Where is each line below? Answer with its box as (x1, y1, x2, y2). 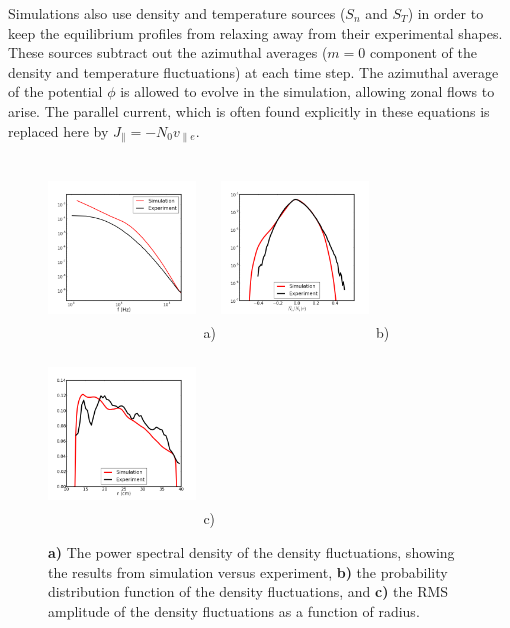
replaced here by (8, 120, 109, 141)
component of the (369, 42, 477, 63)
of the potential (8, 81, 103, 102)
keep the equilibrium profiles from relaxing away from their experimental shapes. (8, 22, 503, 43)
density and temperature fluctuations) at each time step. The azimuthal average (8, 61, 499, 82)
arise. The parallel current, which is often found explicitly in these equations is (8, 100, 490, 121)
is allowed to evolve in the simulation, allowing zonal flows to (120, 81, 495, 102)
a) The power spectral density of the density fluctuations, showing (48, 542, 455, 563)
